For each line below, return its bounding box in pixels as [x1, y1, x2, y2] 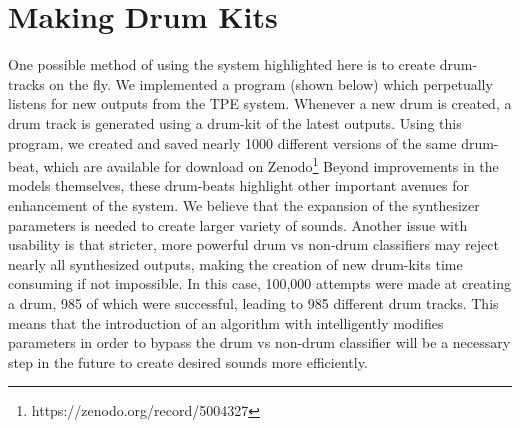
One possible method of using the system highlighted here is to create [8, 54, 436, 75]
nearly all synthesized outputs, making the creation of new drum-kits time [8, 253, 463, 274]
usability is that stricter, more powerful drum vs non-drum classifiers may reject [8, 234, 499, 255]
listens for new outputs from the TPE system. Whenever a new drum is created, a [8, 93, 512, 114]
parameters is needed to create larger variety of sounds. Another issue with [8, 214, 468, 235]
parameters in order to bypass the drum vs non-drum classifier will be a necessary [8, 332, 511, 353]
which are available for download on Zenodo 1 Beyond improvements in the [43, 153, 499, 176]
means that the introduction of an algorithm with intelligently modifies [8, 312, 444, 333]
